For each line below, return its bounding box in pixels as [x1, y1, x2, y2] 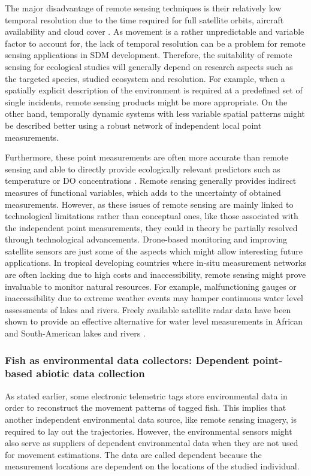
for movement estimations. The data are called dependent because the [5, 448, 262, 460]
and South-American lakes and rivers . [5, 327, 146, 339]
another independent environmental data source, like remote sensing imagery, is [5, 413, 297, 425]
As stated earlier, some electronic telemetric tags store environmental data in [5, 389, 288, 402]
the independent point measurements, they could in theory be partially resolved [5, 221, 298, 234]
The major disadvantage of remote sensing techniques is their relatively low [5, 2, 282, 14]
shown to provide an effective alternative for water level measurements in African [5, 315, 303, 328]
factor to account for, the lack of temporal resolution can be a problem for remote [5, 37, 306, 49]
